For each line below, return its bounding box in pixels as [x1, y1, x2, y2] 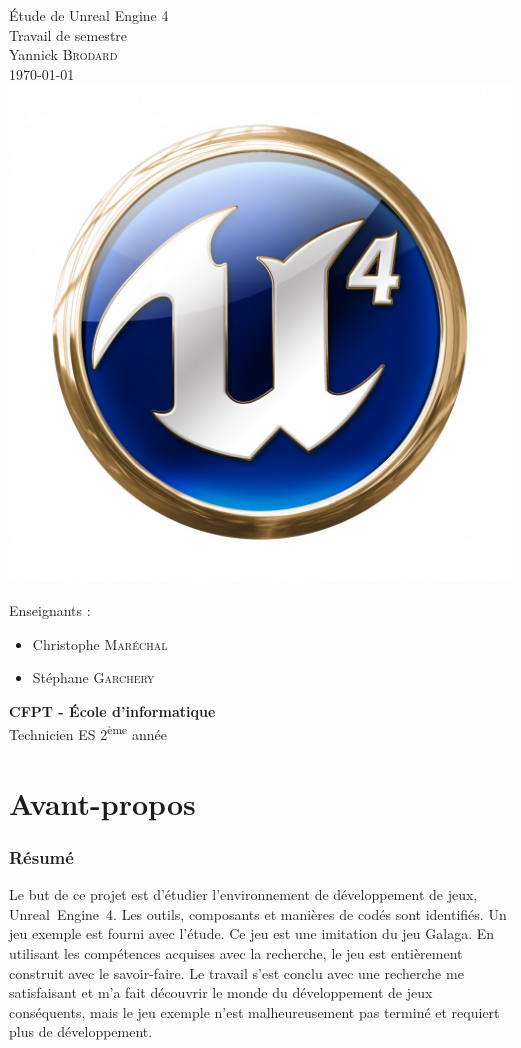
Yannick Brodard [9, 44, 118, 65]
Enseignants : [9, 600, 91, 621]
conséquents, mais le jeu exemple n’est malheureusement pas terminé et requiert [9, 1001, 500, 1022]
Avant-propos [9, 782, 196, 823]
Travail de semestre [9, 24, 128, 45]
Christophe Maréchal [32, 633, 168, 654]
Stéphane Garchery [32, 667, 155, 688]
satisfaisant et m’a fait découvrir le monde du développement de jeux [9, 982, 433, 1003]
